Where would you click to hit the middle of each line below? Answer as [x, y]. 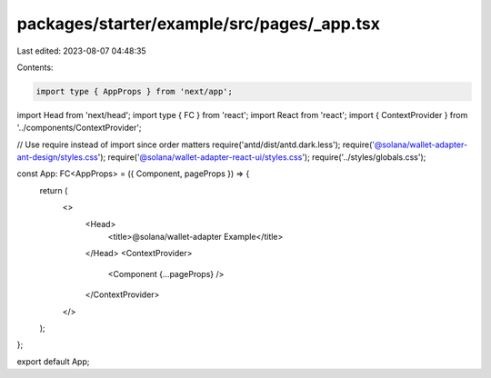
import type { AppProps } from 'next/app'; [135, 91]
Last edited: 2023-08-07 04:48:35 [81, 51]
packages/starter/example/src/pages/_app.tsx [199, 24]
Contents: [35, 67]
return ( [54, 190]
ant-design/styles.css [58, 157]
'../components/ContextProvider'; [79, 128]
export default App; [53, 361]
